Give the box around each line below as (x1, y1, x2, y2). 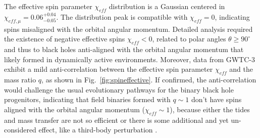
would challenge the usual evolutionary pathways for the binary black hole (4, 84, 234, 95)
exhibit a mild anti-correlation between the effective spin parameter (4, 64, 213, 74)
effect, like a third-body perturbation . (38, 124, 158, 135)
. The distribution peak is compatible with (56, 11, 188, 22)
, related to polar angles (152, 33, 226, 44)
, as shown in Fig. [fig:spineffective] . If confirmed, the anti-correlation (41, 74, 256, 84)
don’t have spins (191, 94, 242, 105)
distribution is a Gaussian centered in (109, 1, 225, 11)
